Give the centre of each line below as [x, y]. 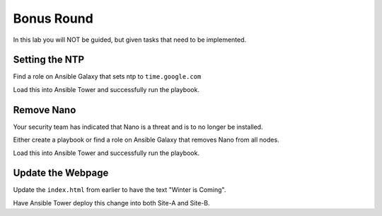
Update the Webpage [61, 173]
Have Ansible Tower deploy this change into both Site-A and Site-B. [111, 203]
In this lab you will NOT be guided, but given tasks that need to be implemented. [130, 40]
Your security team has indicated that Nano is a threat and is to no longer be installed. [138, 127]
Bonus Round [53, 18]
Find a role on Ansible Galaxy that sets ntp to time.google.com [107, 76]
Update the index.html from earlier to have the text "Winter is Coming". [120, 190]
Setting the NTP [49, 60]
